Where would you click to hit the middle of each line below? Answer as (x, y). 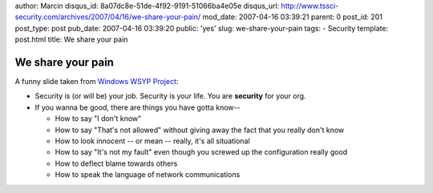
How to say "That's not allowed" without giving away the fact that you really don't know (200, 130)
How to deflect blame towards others (116, 163)
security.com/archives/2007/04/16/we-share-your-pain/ (108, 17)
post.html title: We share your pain (71, 39)
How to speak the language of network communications (148, 175)
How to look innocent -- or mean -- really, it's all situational (152, 141)
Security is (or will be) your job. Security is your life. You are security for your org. (170, 96)
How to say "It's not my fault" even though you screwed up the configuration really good (201, 152)
